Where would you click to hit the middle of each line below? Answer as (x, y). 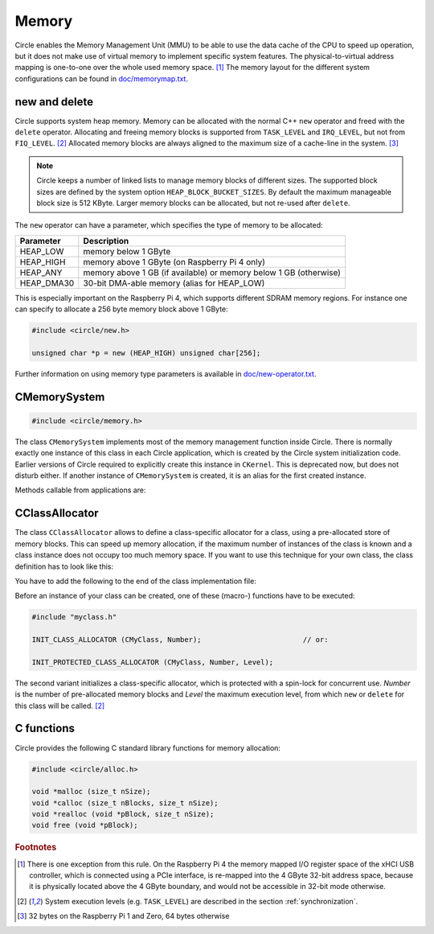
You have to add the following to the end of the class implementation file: (135, 581)
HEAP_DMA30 (47, 283)
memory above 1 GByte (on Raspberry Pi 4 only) (174, 261)
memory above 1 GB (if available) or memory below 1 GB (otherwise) (212, 272)
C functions (45, 728)
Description (106, 241)
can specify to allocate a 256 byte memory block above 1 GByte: (121, 309)
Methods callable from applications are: (80, 490)
